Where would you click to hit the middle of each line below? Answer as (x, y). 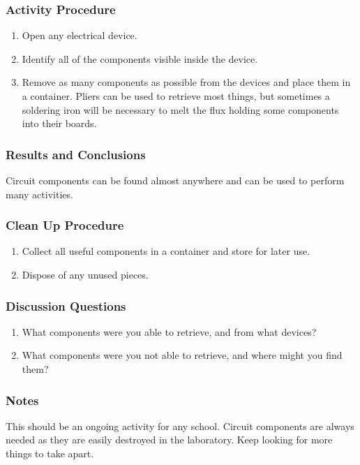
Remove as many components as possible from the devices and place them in (186, 82)
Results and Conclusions (76, 154)
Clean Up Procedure (65, 225)
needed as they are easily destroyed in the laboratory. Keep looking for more (169, 440)
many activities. (39, 194)
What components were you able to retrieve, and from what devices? (169, 331)
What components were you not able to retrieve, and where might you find (182, 355)
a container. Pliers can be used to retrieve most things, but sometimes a (176, 96)
